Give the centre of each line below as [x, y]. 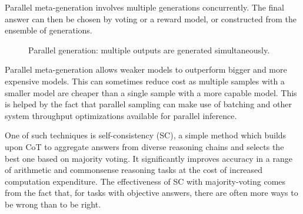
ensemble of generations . [49, 30]
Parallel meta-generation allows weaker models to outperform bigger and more [146, 69]
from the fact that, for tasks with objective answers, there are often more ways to [151, 193]
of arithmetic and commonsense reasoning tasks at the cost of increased [134, 170]
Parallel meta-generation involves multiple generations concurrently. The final [145, 7]
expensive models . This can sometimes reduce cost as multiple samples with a [145, 81]
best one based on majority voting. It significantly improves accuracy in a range [149, 158]
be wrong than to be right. [53, 204]
